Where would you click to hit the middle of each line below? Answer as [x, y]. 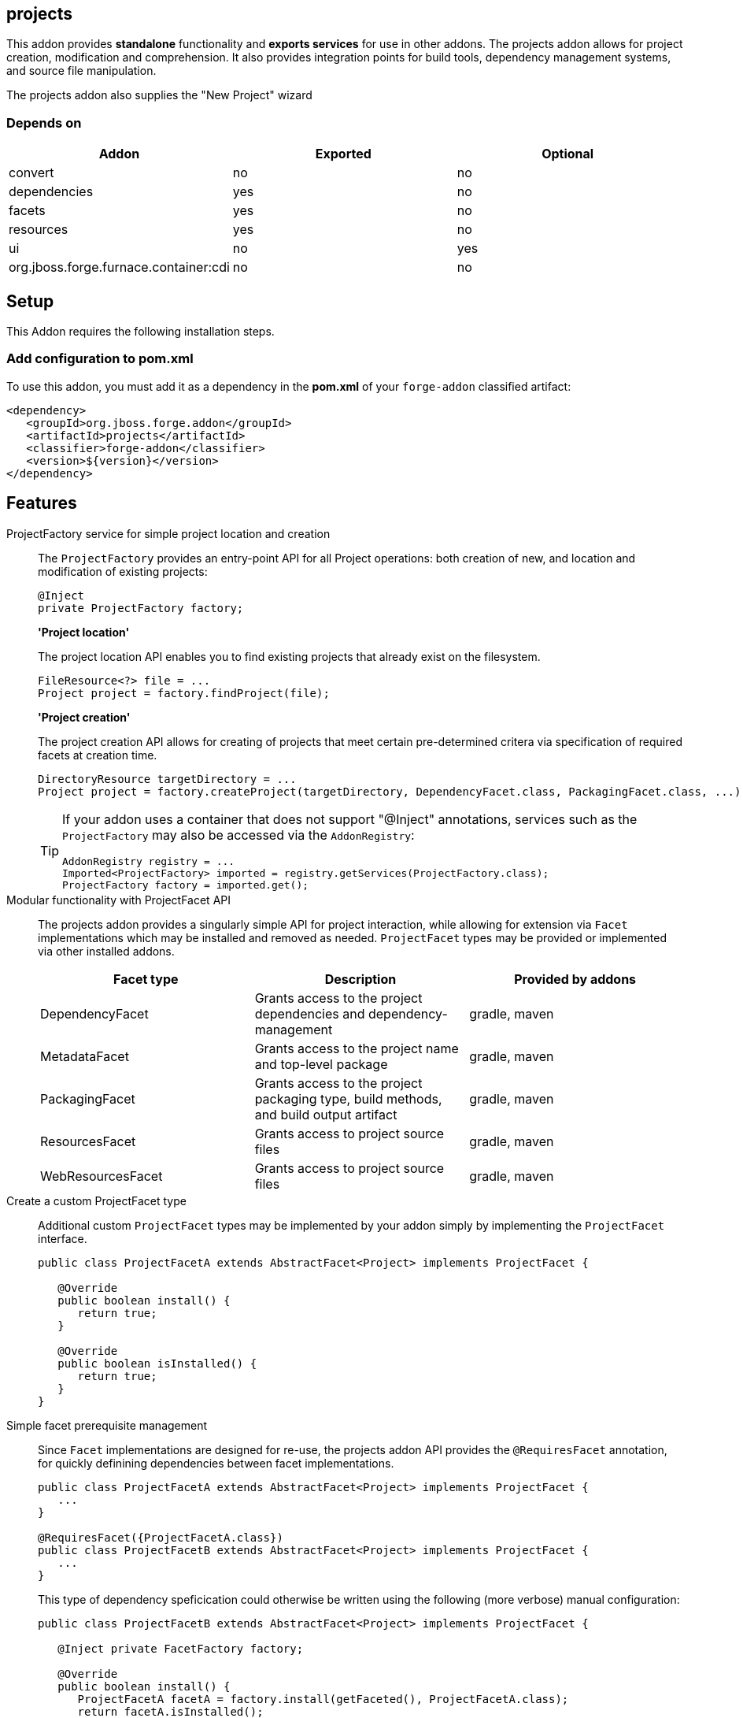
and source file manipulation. [81, 71]
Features [42, 503]
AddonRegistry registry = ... [149, 861]
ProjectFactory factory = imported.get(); [186, 885]
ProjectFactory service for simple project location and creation [168, 533]
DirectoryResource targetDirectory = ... [167, 779]
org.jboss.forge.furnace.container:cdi [119, 267]
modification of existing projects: [123, 571]
